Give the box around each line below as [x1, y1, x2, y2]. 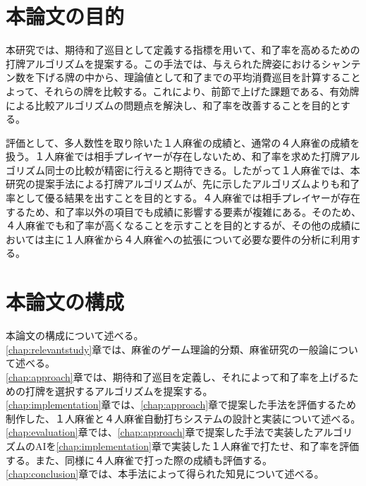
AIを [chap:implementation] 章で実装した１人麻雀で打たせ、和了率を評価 [35, 438, 359, 453]
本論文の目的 [6, 1, 125, 30]
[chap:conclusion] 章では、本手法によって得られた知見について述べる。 [6, 466, 324, 481]
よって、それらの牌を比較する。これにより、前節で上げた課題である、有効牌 [6, 83, 360, 98]
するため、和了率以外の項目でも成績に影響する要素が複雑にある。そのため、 [6, 204, 361, 219]
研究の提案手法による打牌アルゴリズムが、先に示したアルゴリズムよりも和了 [6, 176, 360, 191]
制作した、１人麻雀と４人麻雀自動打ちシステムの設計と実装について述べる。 [6, 411, 361, 425]
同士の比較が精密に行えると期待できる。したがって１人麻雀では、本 [44, 162, 360, 177]
